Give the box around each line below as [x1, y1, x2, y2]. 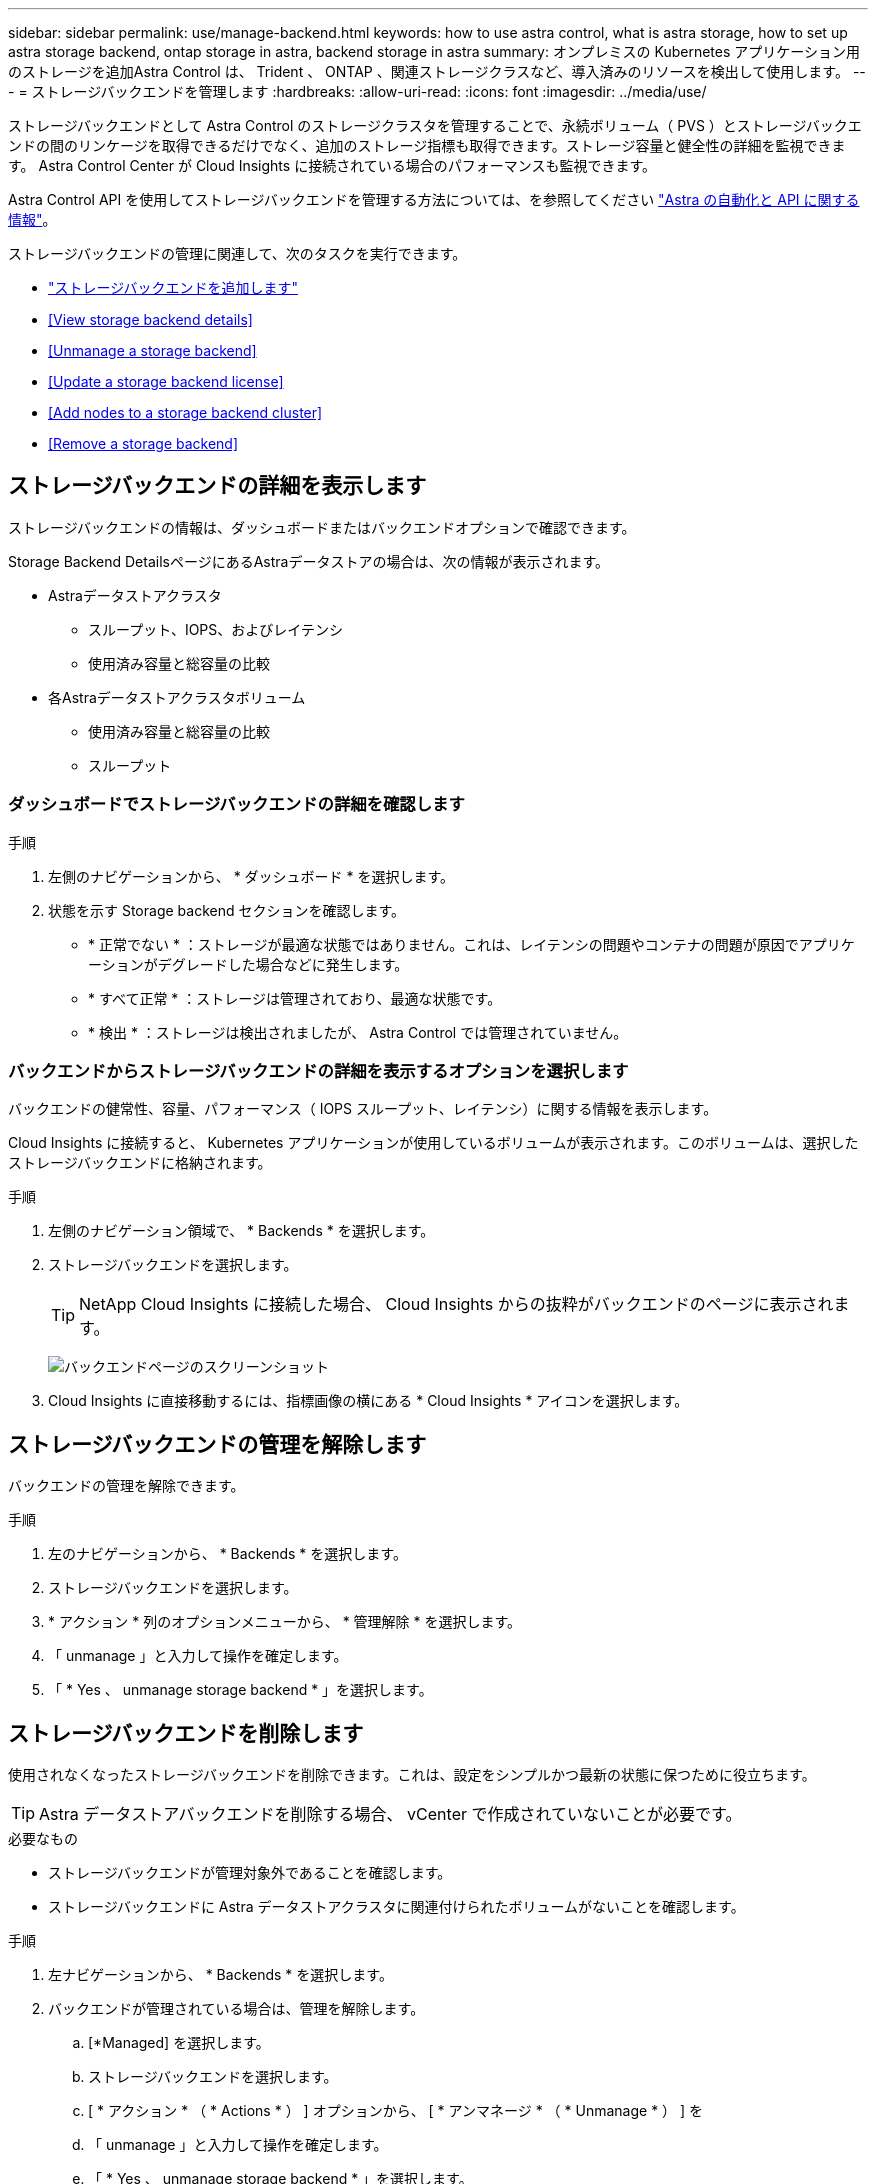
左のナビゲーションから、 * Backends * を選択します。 [48, 1545, 407, 1563]
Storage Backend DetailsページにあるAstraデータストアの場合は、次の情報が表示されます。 [8, 552, 609, 570]
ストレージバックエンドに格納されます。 [8, 1154, 272, 1172]
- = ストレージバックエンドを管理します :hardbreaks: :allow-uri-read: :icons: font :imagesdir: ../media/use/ [8, 83, 707, 100]
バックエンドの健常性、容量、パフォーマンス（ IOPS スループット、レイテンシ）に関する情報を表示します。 [8, 1100, 718, 1118]
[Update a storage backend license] [48, 373, 284, 390]
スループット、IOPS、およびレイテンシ [88, 620, 343, 638]
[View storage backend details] [48, 311, 253, 328]
